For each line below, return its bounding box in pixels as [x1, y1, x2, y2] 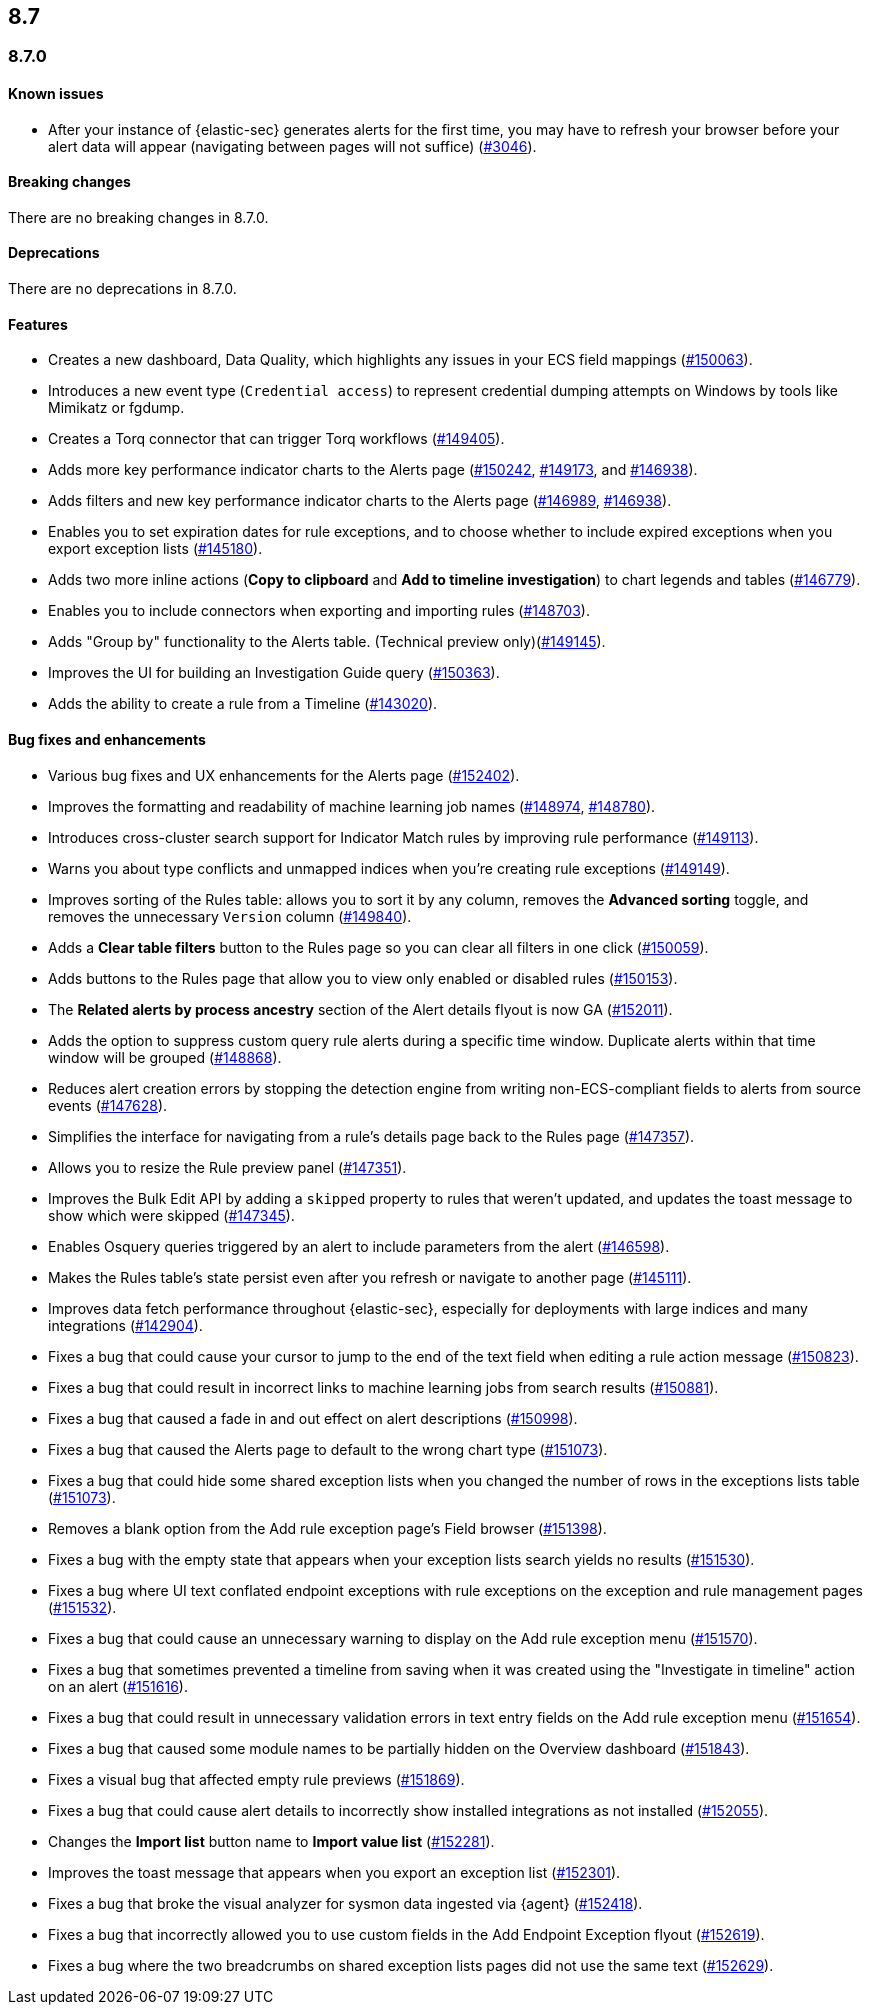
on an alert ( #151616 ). [48, 1677, 188, 1695]
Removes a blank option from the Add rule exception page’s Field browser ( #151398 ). [48, 1519, 607, 1537]
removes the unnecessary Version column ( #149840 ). [48, 907, 412, 925]
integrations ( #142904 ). [48, 1316, 203, 1334]
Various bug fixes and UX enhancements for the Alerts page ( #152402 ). [48, 766, 520, 784]
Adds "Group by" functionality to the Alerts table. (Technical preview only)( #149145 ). [48, 633, 606, 651]
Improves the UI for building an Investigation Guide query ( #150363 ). [48, 664, 500, 682]
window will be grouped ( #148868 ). [48, 1048, 282, 1066]
